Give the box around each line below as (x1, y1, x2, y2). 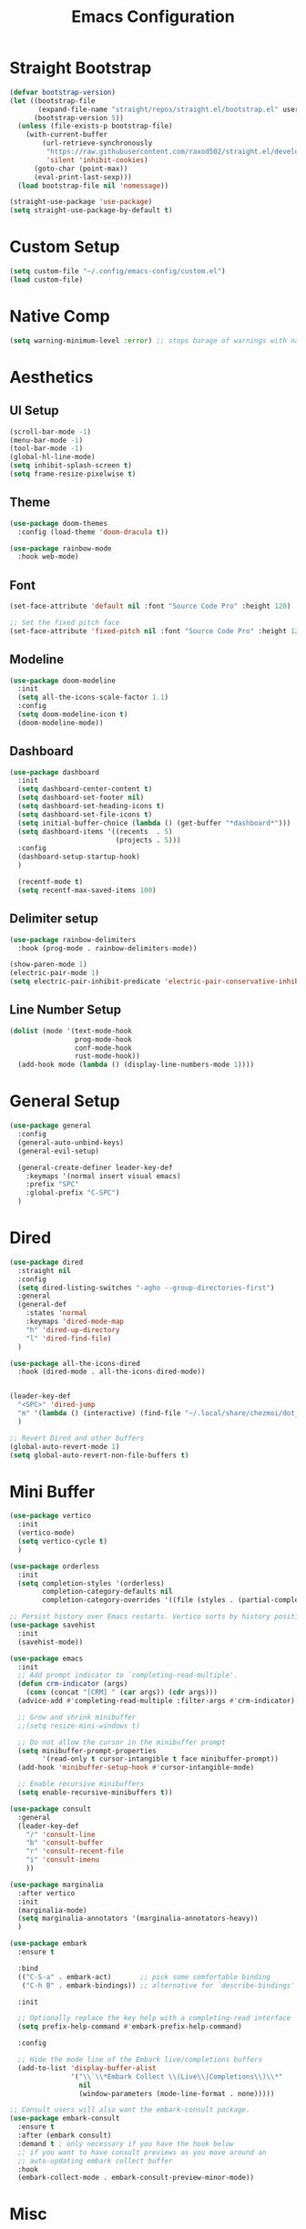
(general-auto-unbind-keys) (17, 1137, 125, 1147)
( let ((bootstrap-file (9, 96, 96, 106)
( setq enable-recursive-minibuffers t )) (17, 1788, 173, 1797)
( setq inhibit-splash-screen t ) (9, 461, 132, 470)
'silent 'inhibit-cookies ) (46, 155, 148, 165)
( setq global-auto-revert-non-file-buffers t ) (9, 1451, 189, 1460)
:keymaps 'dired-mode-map (25, 1317, 125, 1327)
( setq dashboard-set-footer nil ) (17, 793, 145, 803)
